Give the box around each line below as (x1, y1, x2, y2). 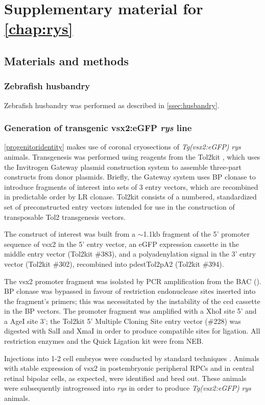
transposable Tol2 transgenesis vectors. (4, 211, 126, 222)
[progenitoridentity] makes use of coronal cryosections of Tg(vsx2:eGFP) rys (4, 141, 241, 152)
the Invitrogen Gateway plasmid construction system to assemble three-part (4, 161, 242, 172)
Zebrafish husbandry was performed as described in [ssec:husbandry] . (4, 99, 220, 110)
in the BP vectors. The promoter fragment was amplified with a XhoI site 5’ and (4, 306, 257, 316)
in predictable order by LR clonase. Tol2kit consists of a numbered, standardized (4, 191, 257, 202)
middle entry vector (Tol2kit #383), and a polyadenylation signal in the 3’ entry (4, 248, 256, 259)
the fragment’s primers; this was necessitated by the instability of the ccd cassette (4, 295, 260, 306)
